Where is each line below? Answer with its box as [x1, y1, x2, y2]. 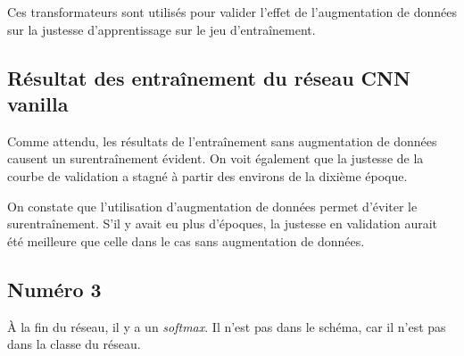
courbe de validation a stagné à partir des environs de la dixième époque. [7, 166, 408, 185]
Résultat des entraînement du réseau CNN [7, 63, 410, 91]
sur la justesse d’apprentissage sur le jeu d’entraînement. [7, 20, 316, 38]
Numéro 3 [7, 275, 102, 302]
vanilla [7, 89, 69, 117]
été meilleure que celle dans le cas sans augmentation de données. [7, 231, 365, 250]
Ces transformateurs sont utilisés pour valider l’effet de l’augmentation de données [7, 3, 457, 21]
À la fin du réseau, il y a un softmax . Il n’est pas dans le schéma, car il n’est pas [7, 317, 446, 335]
